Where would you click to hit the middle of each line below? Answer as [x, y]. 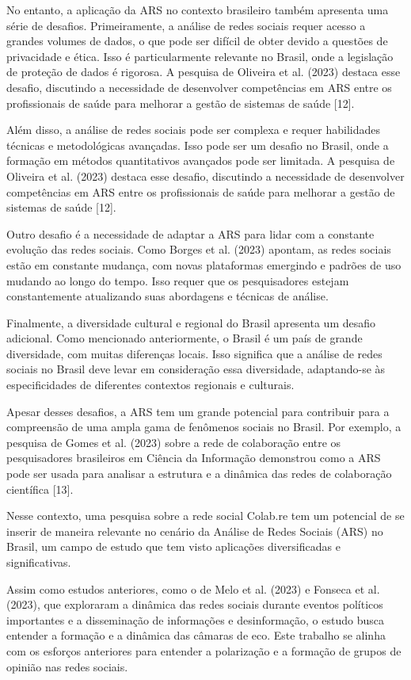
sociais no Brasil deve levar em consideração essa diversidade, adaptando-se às [196, 369]
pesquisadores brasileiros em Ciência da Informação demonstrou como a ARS [194, 458]
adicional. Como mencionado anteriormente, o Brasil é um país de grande [185, 338]
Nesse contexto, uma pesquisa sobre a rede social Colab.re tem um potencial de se [205, 516]
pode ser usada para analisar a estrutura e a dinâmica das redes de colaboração [199, 474]
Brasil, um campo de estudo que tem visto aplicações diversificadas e [173, 546]
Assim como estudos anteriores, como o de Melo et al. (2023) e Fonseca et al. [193, 588]
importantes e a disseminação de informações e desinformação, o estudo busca [195, 619]
